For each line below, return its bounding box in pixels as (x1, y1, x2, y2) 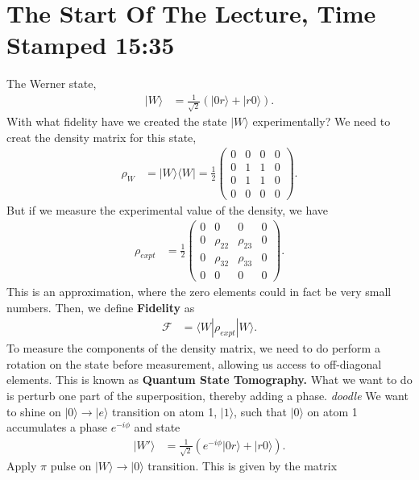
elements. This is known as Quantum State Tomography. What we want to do (6, 371, 413, 388)
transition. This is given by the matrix (147, 457, 338, 474)
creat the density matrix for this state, (6, 128, 197, 145)
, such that (234, 403, 287, 419)
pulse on (50, 457, 92, 474)
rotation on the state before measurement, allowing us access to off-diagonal (6, 355, 382, 372)
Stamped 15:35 (6, 28, 175, 61)
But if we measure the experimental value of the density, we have (6, 201, 328, 218)
